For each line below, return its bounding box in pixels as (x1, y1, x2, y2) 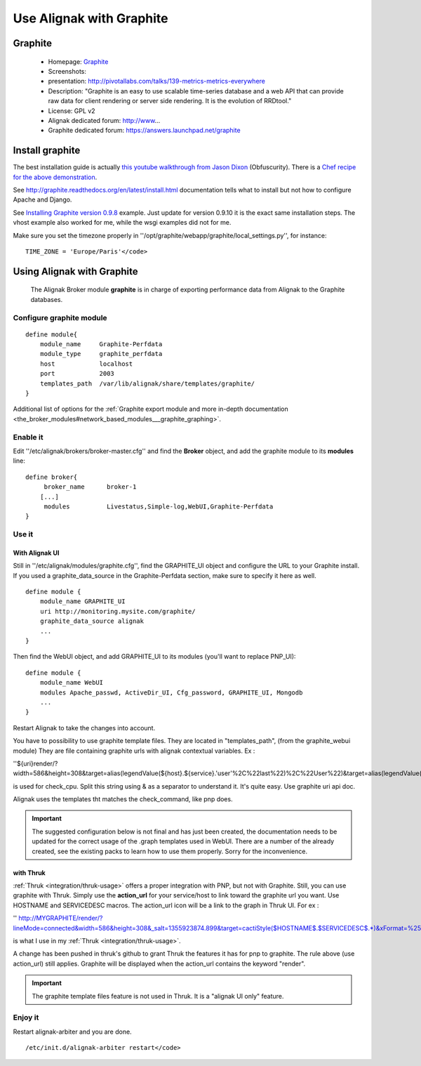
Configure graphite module (13, 312, 108, 322)
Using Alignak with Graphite (13, 265, 138, 277)
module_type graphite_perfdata (39, 350, 163, 358)
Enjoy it (13, 1013, 39, 1022)
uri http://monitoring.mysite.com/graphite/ (39, 607, 196, 615)
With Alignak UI (13, 548, 60, 557)
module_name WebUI (39, 678, 104, 687)
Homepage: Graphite (48, 57, 109, 66)
